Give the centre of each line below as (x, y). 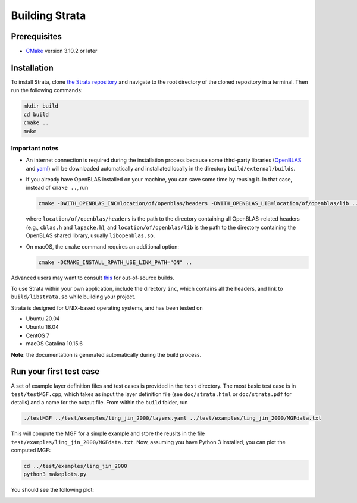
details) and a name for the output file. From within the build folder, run (99, 403)
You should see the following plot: (53, 490)
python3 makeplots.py (55, 474)
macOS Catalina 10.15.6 (54, 344)
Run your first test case (55, 372)
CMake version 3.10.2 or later (62, 51)
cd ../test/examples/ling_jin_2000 (75, 466)
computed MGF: (31, 450)
